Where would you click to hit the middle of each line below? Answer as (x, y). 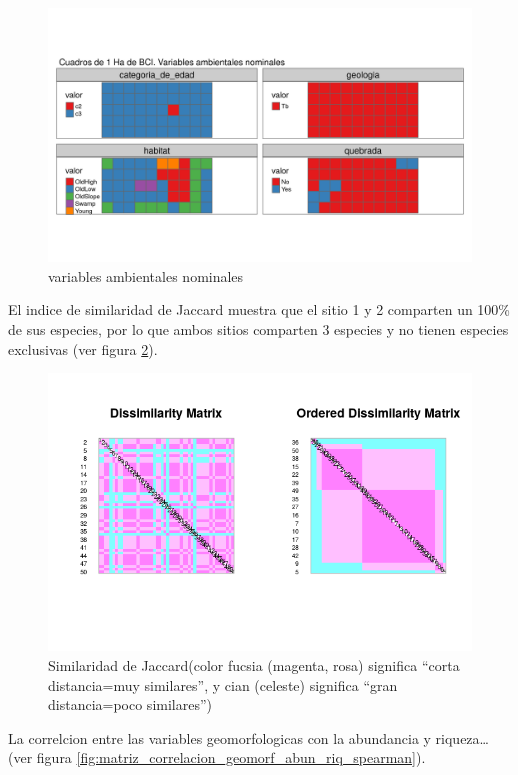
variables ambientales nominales (146, 275)
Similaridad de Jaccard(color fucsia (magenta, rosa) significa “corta (254, 664)
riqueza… (462, 737)
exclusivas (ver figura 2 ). (83, 348)
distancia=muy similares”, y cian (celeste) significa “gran (223, 684)
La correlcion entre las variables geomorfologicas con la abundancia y (219, 737)
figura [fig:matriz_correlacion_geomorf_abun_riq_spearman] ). (231, 757)
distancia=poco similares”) (130, 704)
